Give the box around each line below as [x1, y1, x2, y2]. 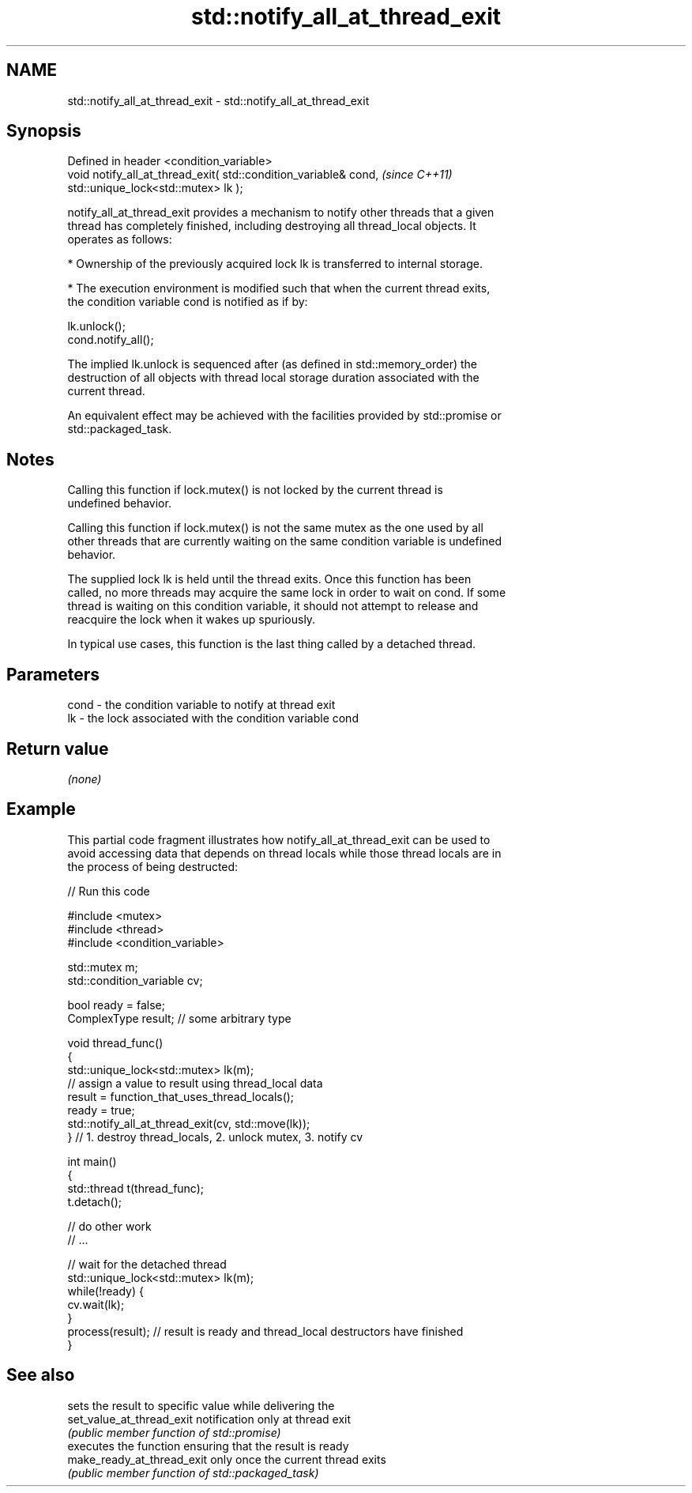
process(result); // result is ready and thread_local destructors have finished [67, 1324, 464, 1338]
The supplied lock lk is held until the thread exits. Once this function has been [67, 572, 472, 586]
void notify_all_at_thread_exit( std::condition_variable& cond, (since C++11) [67, 168, 453, 182]
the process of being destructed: [67, 859, 239, 873]
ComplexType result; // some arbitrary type [67, 1011, 291, 1025]
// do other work [67, 1219, 152, 1233]
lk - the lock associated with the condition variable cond [67, 711, 359, 726]
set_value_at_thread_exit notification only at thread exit [67, 1412, 352, 1426]
